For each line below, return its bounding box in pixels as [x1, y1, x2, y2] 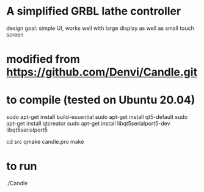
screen [6, 30, 24, 38]
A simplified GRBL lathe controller [6, 4, 181, 18]
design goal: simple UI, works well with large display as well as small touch [6, 24, 194, 32]
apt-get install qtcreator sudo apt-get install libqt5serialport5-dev [6, 120, 170, 127]
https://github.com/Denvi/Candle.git [6, 65, 197, 79]
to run [6, 160, 38, 173]
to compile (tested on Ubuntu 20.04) [6, 93, 195, 107]
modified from [6, 52, 81, 66]
